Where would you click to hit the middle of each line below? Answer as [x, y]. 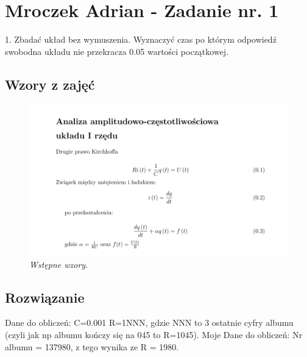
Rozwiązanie [45, 297]
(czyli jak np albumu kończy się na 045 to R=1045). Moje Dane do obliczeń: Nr [154, 335]
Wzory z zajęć [50, 84]
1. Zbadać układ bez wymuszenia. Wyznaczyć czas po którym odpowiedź [141, 39]
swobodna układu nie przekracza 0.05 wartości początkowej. [117, 51]
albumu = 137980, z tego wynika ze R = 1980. [92, 346]
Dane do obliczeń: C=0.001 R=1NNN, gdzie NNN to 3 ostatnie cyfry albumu [149, 323]
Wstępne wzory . [59, 264]
